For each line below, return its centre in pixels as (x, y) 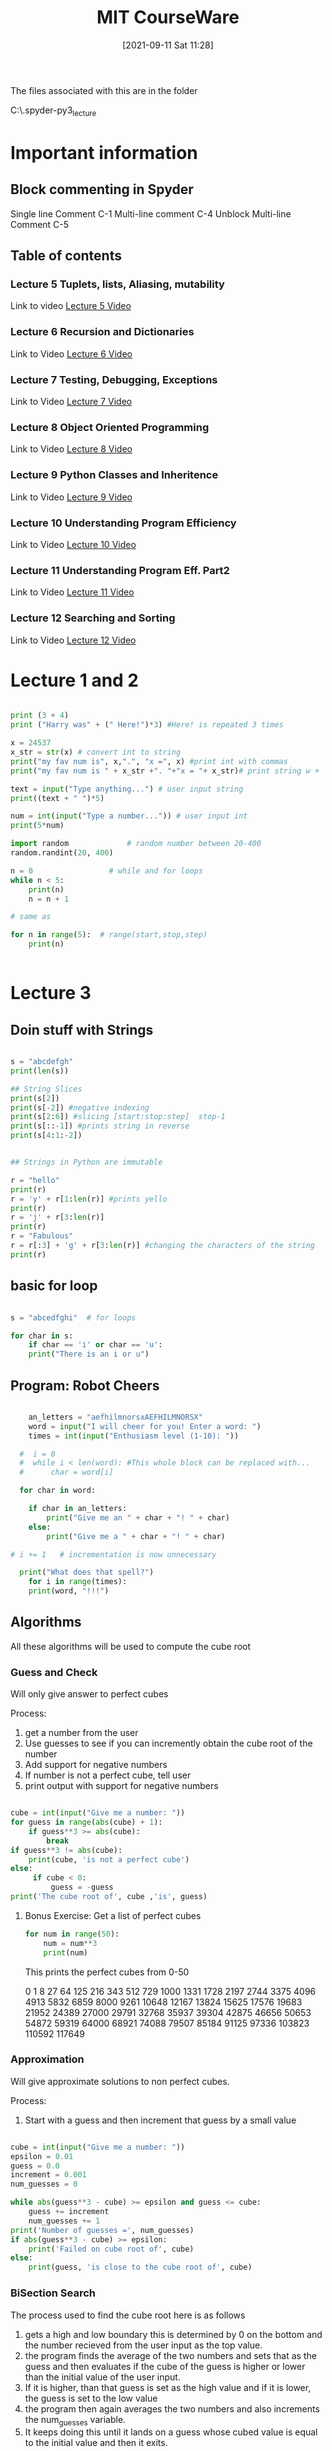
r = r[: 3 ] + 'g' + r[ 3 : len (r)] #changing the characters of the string (162, 1246)
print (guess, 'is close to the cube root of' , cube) (140, 2267)
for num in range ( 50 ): (72, 1934)
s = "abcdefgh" (42, 1062)
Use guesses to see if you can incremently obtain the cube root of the (168, 1743)
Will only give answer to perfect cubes (89, 1694)
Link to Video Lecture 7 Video (71, 402)
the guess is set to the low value (91, 2398)
